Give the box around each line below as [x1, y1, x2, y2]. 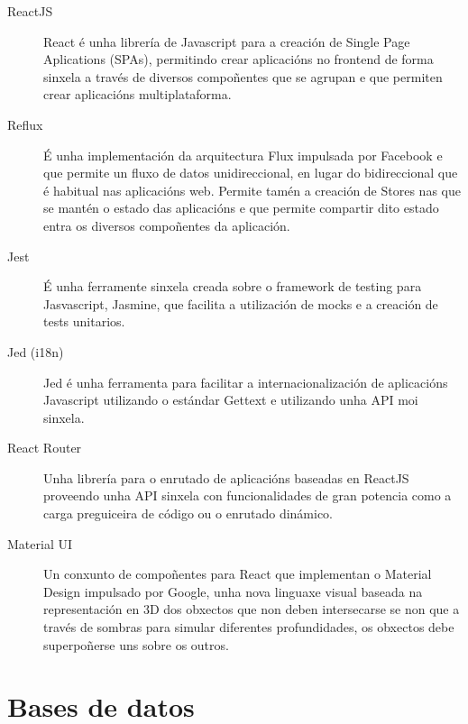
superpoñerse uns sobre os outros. [43, 635, 229, 654]
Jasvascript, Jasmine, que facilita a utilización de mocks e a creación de [43, 294, 438, 313]
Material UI [7, 534, 72, 553]
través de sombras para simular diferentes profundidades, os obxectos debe [43, 618, 454, 637]
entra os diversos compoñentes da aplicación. [43, 215, 290, 234]
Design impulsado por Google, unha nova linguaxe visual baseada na [43, 582, 423, 600]
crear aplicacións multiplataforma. [43, 85, 232, 104]
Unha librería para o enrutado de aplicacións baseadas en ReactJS [43, 468, 409, 487]
